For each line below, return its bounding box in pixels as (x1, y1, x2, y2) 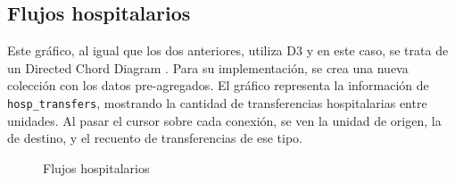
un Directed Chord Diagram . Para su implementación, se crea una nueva (7, 58, 409, 77)
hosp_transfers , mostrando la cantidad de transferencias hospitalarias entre (7, 93, 427, 112)
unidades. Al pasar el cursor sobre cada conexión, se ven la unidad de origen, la (7, 111, 442, 129)
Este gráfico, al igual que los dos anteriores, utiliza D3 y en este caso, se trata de (7, 41, 449, 60)
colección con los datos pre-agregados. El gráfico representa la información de (7, 76, 429, 95)
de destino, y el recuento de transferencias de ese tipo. (7, 129, 302, 147)
